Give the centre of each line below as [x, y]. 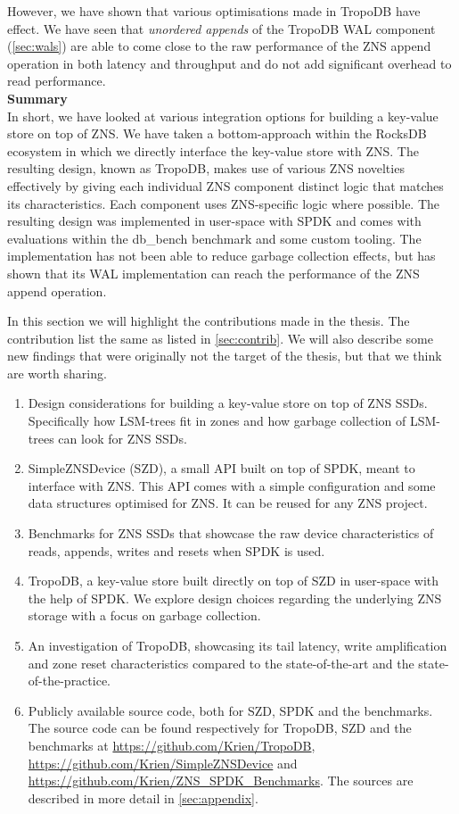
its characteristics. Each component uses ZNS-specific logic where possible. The [224, 203]
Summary [37, 98]
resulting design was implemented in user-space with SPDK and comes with [214, 221]
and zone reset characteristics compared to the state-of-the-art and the [221, 663]
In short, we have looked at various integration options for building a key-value [223, 116]
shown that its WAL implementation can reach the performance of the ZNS [213, 273]
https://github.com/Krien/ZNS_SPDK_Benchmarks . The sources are [221, 781]
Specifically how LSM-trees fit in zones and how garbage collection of [217, 421]
